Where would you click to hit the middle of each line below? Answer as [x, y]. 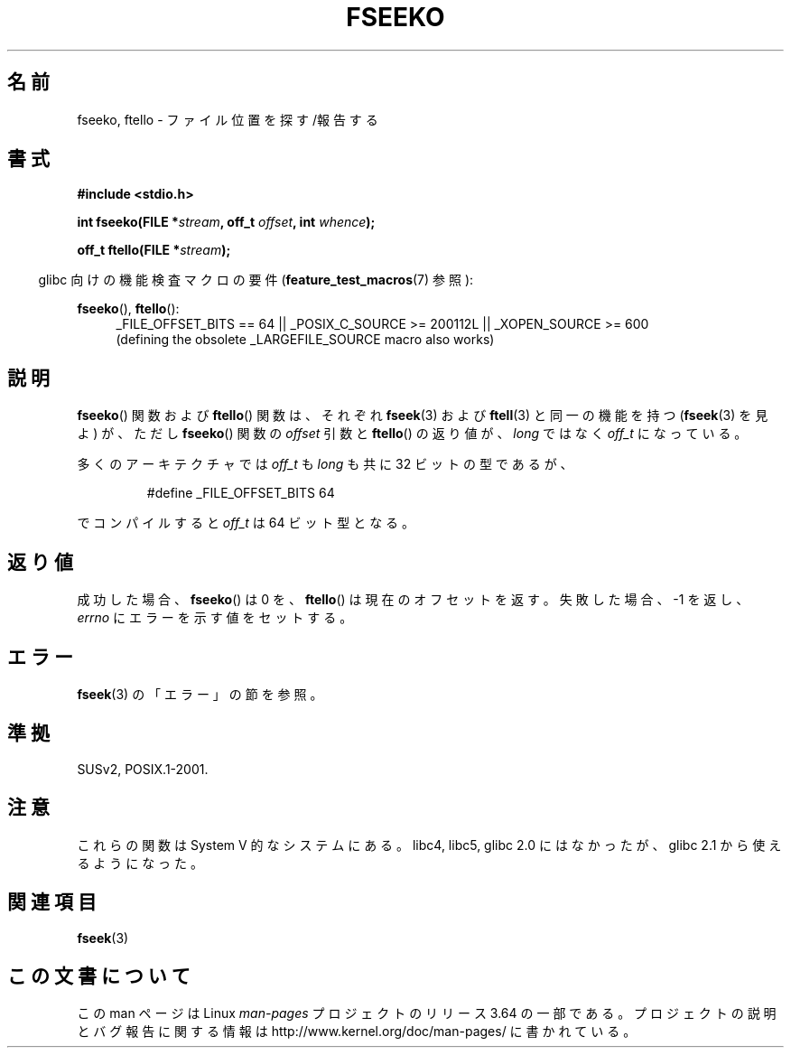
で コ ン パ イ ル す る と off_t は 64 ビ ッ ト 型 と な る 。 [246, 523]
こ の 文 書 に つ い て [99, 976]
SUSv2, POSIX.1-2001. [143, 769]
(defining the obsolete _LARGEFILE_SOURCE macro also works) [305, 340]
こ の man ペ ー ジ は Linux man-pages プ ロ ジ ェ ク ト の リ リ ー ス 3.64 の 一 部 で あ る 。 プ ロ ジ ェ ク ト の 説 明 [427, 1013]
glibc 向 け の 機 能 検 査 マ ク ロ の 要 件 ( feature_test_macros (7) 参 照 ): [256, 280]
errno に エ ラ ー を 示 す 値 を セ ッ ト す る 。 [215, 618]
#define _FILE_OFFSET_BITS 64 [241, 493]
